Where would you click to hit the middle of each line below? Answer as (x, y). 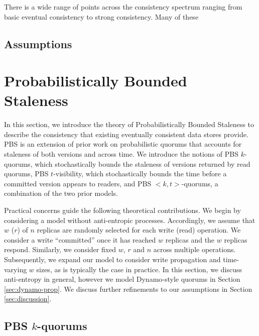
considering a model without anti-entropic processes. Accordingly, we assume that (130, 220)
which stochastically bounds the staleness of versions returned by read (143, 163)
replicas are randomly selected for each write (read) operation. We (139, 230)
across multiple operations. (195, 249)
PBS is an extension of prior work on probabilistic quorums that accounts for (123, 144)
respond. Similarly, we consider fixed (60, 249)
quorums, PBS (26, 174)
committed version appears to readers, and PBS (78, 183)
